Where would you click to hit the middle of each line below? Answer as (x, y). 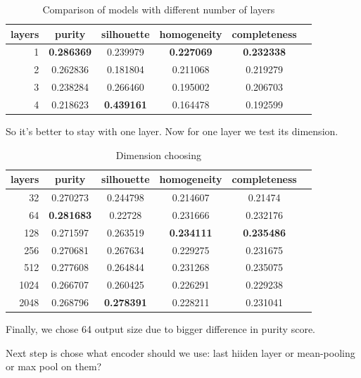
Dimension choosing (158, 155)
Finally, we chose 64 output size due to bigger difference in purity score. (161, 329)
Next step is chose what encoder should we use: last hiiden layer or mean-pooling (180, 352)
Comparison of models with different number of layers (159, 9)
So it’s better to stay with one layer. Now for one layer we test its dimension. (172, 131)
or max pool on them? (54, 366)
